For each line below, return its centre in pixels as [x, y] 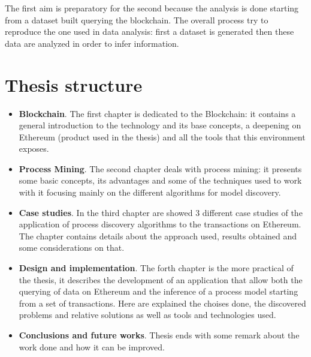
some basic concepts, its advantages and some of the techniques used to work [160, 180]
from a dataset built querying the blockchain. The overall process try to [137, 19]
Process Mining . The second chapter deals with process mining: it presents [160, 168]
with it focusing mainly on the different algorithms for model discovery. [150, 192]
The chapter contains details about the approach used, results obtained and [158, 235]
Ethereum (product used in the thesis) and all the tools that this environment [162, 136]
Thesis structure [74, 84]
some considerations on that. [72, 247]
